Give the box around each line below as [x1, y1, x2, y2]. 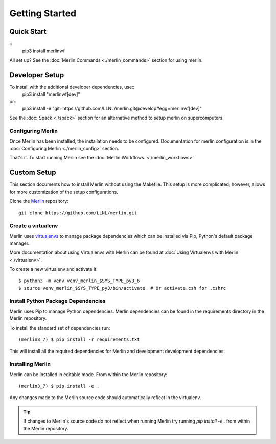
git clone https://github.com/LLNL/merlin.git [18, 210, 137, 216]
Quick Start [9, 27, 47, 36]
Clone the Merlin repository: [9, 198, 68, 204]
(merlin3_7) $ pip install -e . [18, 383, 100, 389]
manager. [9, 240, 30, 246]
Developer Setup [9, 71, 64, 79]
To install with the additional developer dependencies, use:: [9, 84, 135, 90]
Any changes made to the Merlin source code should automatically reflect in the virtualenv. [9, 394, 201, 401]
